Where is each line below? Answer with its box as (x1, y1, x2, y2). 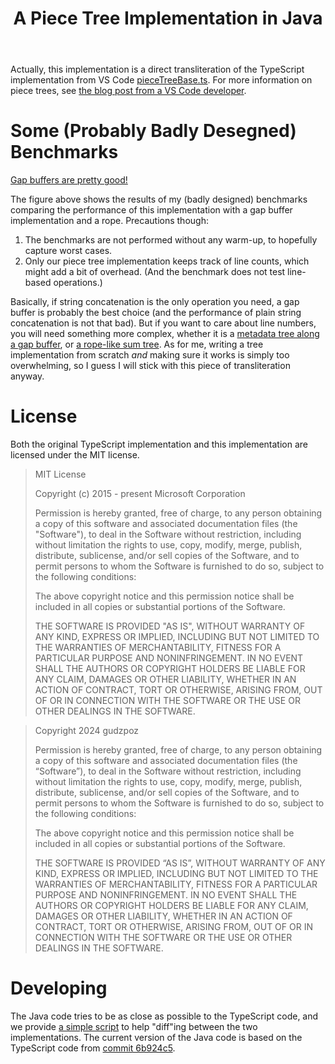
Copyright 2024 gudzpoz (34, 725, 140, 737)
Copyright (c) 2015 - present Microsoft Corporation (34, 488, 246, 500)
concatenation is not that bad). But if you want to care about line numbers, (10, 317, 317, 329)
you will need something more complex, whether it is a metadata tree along (10, 328, 320, 340)
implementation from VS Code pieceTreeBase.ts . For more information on (10, 74, 313, 86)
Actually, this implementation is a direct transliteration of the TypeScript (10, 63, 305, 76)
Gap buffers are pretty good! (10, 174, 128, 186)
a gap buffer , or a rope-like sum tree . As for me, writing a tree (10, 338, 264, 351)
